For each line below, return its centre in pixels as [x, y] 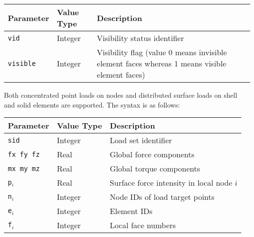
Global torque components [155, 169]
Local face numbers [143, 225]
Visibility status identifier [140, 38]
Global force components [152, 154]
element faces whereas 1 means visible [162, 63]
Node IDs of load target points [162, 197]
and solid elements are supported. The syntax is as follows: [92, 104]
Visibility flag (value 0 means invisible [162, 52]
